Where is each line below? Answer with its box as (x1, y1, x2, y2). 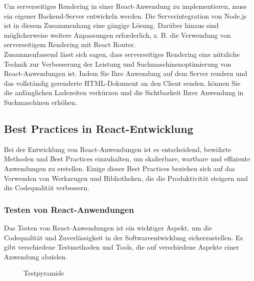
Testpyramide (23, 268, 64, 278)
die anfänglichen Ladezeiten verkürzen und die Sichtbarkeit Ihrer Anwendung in (4, 87, 244, 98)
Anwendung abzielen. (4, 251, 68, 261)
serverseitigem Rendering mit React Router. (4, 39, 136, 50)
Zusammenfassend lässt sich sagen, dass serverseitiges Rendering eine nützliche (4, 49, 240, 59)
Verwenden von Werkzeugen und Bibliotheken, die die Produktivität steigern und (4, 173, 248, 183)
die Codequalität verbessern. (4, 182, 90, 193)
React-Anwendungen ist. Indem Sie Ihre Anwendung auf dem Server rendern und (4, 68, 248, 78)
